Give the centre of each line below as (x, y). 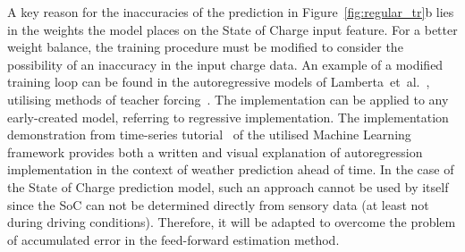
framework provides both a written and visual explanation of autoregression (215, 151)
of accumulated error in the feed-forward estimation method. (173, 239)
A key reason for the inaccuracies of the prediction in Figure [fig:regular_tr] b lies (231, 12)
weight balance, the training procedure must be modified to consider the (205, 47)
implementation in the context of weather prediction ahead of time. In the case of (231, 169)
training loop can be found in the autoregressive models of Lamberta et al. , (219, 82)
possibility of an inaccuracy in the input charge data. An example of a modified (225, 64)
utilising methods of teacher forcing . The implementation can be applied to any (228, 99)
